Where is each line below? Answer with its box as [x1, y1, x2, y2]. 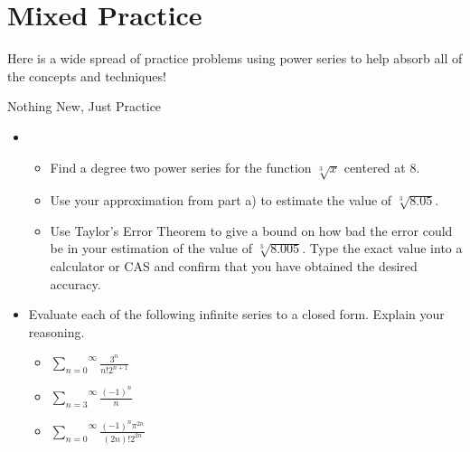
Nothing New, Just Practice [7, 97, 162, 116]
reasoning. [28, 322, 85, 341]
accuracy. [50, 274, 101, 293]
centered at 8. [343, 157, 420, 176]
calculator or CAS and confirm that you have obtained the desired [50, 257, 418, 276]
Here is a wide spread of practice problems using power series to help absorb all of [7, 49, 463, 68]
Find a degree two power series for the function [50, 157, 312, 176]
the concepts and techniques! [7, 66, 166, 85]
